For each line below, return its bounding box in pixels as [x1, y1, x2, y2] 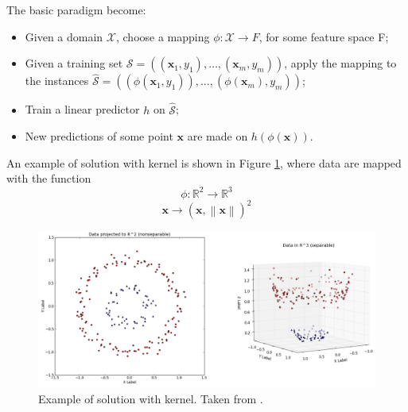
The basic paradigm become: [6, 2, 146, 17]
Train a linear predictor [25, 101, 140, 117]
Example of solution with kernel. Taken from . [38, 390, 263, 406]
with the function [6, 170, 91, 187]
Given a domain [25, 28, 103, 44]
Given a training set [25, 55, 123, 71]
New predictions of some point [25, 128, 173, 144]
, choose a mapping [115, 28, 210, 44]
